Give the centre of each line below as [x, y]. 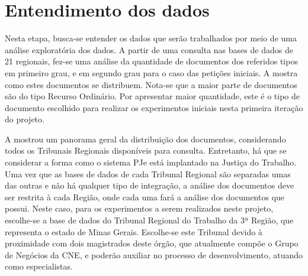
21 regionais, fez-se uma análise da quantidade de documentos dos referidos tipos [151, 61]
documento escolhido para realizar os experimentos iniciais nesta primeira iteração [154, 107]
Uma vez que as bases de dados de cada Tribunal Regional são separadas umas [148, 173]
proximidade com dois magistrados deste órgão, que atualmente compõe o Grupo [152, 243]
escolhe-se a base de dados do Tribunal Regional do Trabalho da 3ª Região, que [149, 220]
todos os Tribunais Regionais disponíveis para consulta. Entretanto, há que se [146, 150]
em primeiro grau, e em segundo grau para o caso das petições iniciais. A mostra [151, 72]
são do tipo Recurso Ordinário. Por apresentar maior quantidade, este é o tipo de [152, 96]
